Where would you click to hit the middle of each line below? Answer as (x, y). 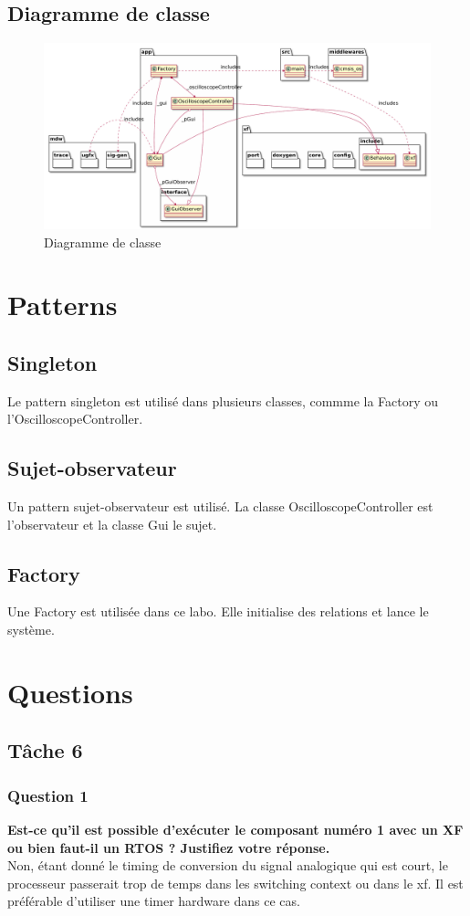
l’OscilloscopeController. (75, 419)
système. (31, 630)
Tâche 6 (45, 750)
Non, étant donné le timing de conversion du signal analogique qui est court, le (228, 865)
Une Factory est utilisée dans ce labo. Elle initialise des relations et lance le (218, 611)
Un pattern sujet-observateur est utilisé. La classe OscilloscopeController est (220, 506)
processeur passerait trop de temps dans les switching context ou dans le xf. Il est (235, 883)
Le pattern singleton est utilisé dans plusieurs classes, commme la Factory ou (223, 400)
